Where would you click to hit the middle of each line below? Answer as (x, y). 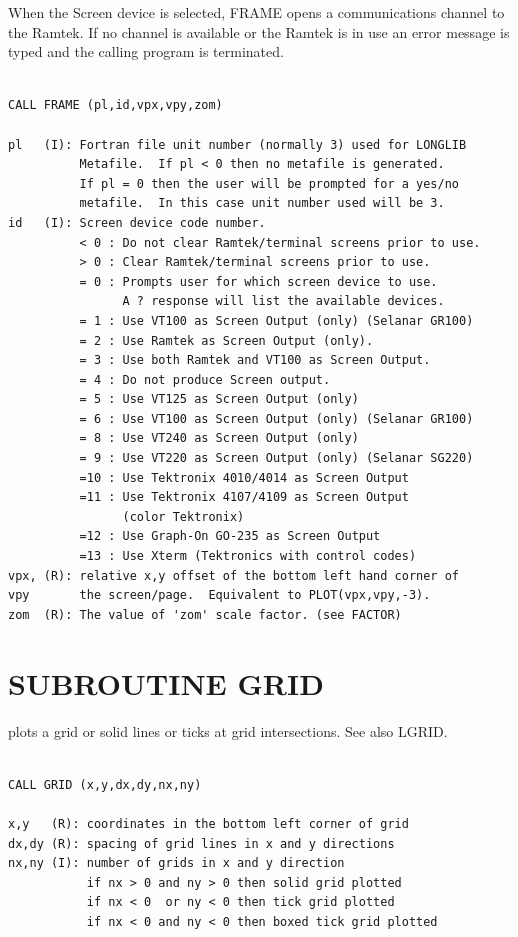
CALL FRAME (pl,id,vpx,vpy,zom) (115, 105)
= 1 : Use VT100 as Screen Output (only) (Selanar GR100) (276, 320)
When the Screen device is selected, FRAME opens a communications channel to (256, 12)
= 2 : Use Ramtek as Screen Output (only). (226, 340)
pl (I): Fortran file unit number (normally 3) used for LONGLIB (237, 144)
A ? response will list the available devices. (283, 301)
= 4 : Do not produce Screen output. (205, 379)
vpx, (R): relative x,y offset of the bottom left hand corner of (234, 575)
